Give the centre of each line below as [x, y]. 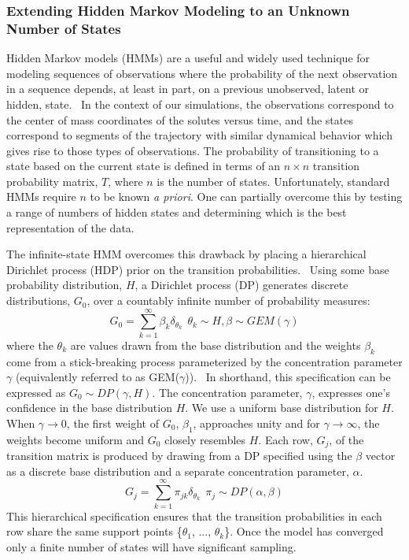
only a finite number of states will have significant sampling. [151, 546]
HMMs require [41, 197]
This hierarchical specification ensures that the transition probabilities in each [194, 515]
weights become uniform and [76, 439]
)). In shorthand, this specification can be [288, 377]
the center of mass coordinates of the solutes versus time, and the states [180, 119]
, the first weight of [113, 423]
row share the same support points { [94, 531]
